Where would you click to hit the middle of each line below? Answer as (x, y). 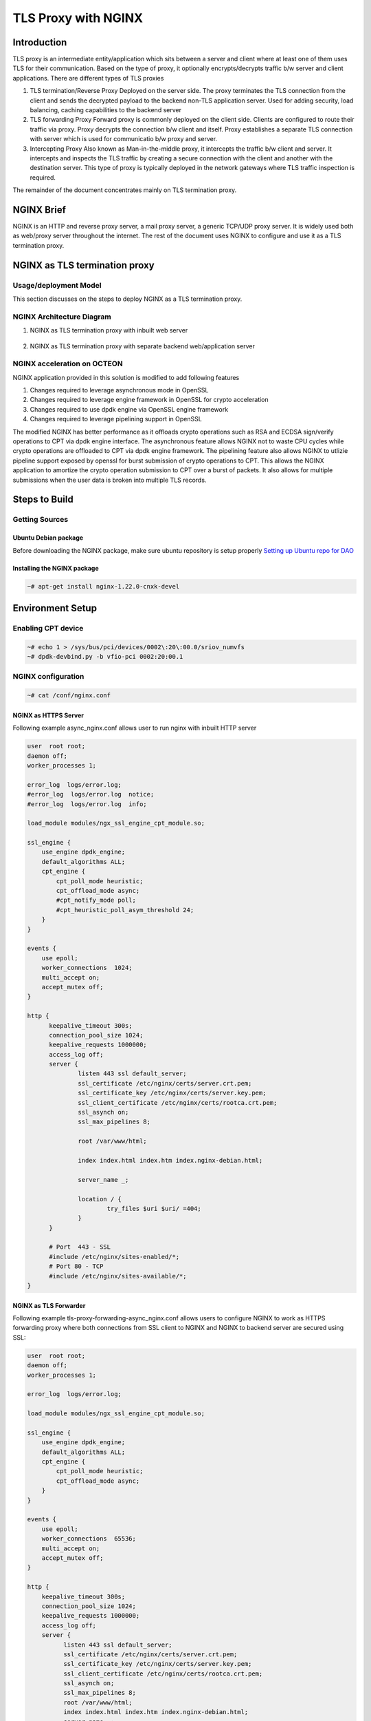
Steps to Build (43, 499)
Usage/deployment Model (57, 285)
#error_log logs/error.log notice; (91, 794)
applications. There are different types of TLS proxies (88, 78)
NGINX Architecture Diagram (62, 317)
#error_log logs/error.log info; (87, 804)
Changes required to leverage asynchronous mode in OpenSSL (119, 390)
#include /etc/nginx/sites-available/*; (118, 1276)
